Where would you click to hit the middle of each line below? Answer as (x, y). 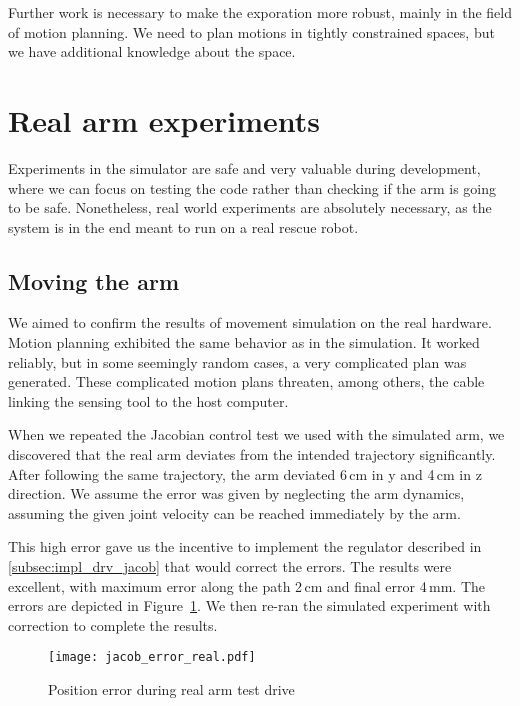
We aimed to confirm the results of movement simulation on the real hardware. (250, 322)
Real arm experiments (164, 119)
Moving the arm (94, 280)
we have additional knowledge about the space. (152, 51)
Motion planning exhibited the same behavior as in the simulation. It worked (244, 342)
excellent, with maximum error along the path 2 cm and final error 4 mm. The (246, 585)
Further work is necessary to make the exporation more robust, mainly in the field (260, 12)
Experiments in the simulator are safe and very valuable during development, (244, 167)
